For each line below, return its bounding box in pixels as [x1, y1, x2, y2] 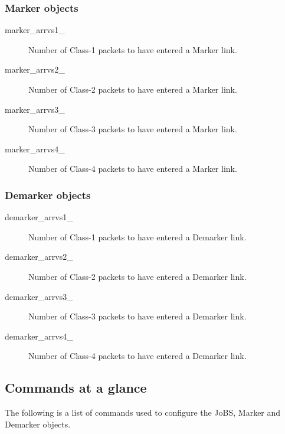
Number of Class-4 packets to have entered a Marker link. [28, 162, 237, 175]
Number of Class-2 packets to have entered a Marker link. [28, 83, 237, 95]
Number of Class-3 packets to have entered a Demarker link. [28, 310, 247, 322]
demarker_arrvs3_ [5, 290, 73, 302]
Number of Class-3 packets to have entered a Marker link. [28, 123, 237, 135]
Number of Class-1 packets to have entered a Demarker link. [28, 230, 247, 243]
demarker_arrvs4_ [5, 329, 73, 342]
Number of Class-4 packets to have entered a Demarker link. [28, 350, 247, 362]
